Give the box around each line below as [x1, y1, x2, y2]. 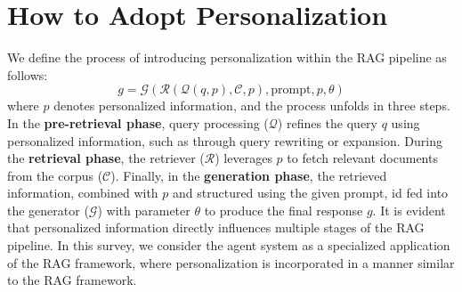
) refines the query [277, 113, 377, 132]
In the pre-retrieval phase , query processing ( [7, 113, 269, 132]
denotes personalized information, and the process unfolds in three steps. [53, 96, 450, 115]
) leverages [215, 149, 272, 167]
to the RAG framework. [7, 271, 137, 289]
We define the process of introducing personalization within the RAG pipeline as [7, 48, 447, 67]
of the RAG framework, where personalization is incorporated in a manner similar [7, 253, 455, 272]
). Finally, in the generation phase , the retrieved [110, 166, 387, 184]
